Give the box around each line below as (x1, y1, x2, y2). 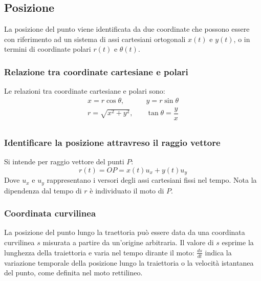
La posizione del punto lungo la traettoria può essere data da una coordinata (4, 227, 245, 237)
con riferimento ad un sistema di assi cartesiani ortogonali (4, 33, 186, 44)
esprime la (222, 237, 254, 248)
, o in (233, 33, 250, 44)
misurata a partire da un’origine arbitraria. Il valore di (42, 237, 214, 248)
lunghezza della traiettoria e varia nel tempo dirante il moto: (4, 247, 194, 257)
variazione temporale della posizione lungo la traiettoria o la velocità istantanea (4, 257, 254, 268)
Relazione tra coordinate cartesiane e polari (4, 65, 188, 78)
